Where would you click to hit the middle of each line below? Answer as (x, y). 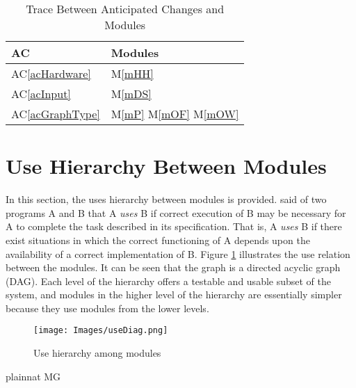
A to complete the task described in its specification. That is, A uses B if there (174, 226)
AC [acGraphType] (56, 114)
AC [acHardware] (51, 73)
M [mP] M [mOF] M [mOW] (175, 114)
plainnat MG (33, 376)
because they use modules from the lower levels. (107, 308)
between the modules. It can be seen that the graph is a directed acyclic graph (173, 267)
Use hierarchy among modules (97, 353)
